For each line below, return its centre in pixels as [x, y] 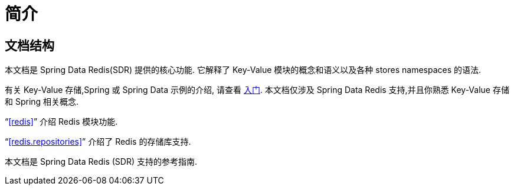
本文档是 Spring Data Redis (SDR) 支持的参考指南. [101, 162]
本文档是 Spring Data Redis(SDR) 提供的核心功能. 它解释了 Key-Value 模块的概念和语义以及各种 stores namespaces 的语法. [243, 70]
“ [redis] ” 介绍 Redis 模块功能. [61, 122]
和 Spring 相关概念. [42, 102]
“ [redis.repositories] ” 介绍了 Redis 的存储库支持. [98, 142]
